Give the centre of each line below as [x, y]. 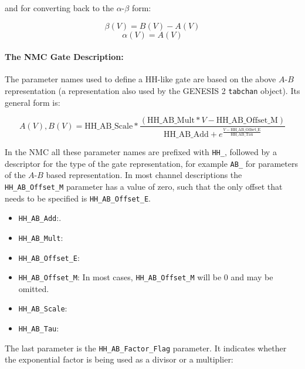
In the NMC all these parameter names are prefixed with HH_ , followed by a [141, 152]
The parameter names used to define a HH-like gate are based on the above [140, 79]
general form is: [33, 102]
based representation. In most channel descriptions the [144, 175]
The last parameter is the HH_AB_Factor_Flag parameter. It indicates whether [146, 348]
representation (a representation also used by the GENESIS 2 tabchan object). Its [152, 90]
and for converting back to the [59, 8]
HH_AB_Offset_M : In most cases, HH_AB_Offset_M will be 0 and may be [146, 277]
